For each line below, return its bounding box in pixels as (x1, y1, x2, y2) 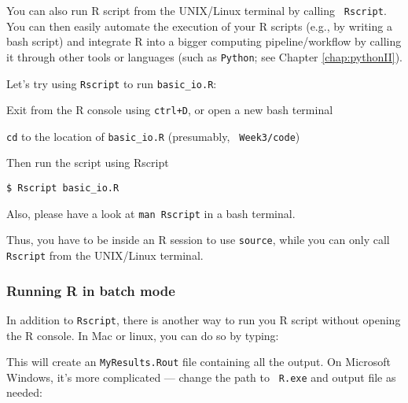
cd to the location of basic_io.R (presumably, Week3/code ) (6, 128, 300, 144)
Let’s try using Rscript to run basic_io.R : (6, 75, 217, 91)
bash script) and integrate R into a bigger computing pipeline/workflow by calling (6, 33, 402, 50)
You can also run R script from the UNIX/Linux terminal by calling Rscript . (6, 2, 387, 18)
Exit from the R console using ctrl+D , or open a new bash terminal (6, 102, 333, 118)
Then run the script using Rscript (6, 154, 169, 171)
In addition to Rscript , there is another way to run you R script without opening (6, 311, 401, 327)
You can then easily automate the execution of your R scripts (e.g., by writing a (6, 17, 392, 34)
